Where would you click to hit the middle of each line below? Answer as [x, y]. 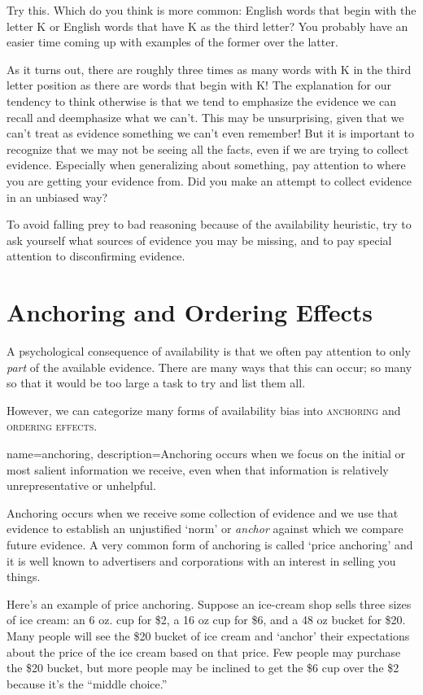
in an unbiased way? [57, 197]
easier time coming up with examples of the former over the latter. [172, 42]
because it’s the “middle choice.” [87, 683]
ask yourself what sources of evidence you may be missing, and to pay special [199, 240]
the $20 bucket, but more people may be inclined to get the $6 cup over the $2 [203, 668]
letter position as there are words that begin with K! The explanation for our [199, 85]
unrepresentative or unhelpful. [81, 485]
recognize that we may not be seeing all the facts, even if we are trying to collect [208, 149]
